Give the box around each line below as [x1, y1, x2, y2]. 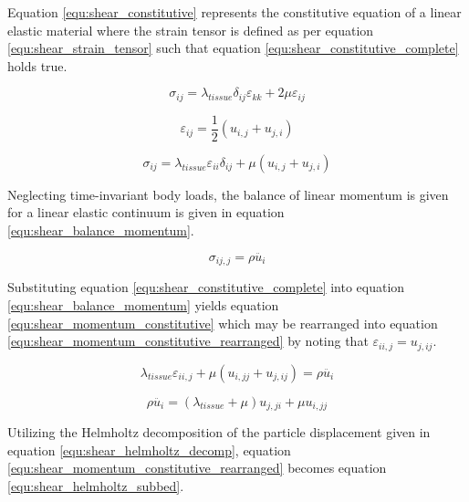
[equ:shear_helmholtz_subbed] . [7, 476, 184, 495]
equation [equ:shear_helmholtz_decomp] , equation [7, 440, 291, 459]
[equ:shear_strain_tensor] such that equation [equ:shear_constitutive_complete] [7, 38, 459, 58]
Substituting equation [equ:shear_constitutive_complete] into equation [7, 277, 405, 297]
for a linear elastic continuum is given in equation [7, 203, 285, 222]
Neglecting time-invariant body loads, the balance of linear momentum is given [7, 184, 449, 204]
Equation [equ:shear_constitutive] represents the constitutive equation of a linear [7, 3, 462, 21]
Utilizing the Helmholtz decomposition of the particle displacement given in [7, 423, 431, 442]
